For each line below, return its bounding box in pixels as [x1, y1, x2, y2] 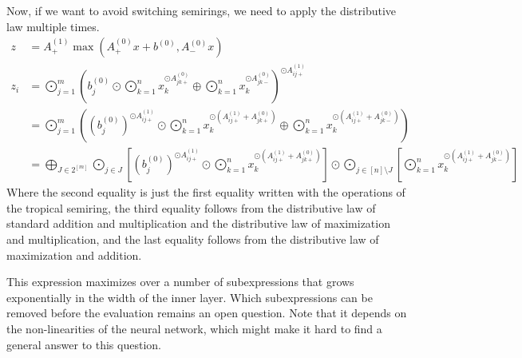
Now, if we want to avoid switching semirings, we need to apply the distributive [6, 2, 397, 18]
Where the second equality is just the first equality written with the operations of [6, 184, 405, 201]
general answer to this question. [6, 336, 161, 352]
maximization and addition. [6, 246, 142, 263]
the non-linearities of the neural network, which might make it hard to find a [6, 320, 382, 336]
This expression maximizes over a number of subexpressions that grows [6, 273, 354, 290]
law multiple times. [6, 18, 100, 34]
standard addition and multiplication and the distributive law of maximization [6, 215, 390, 232]
